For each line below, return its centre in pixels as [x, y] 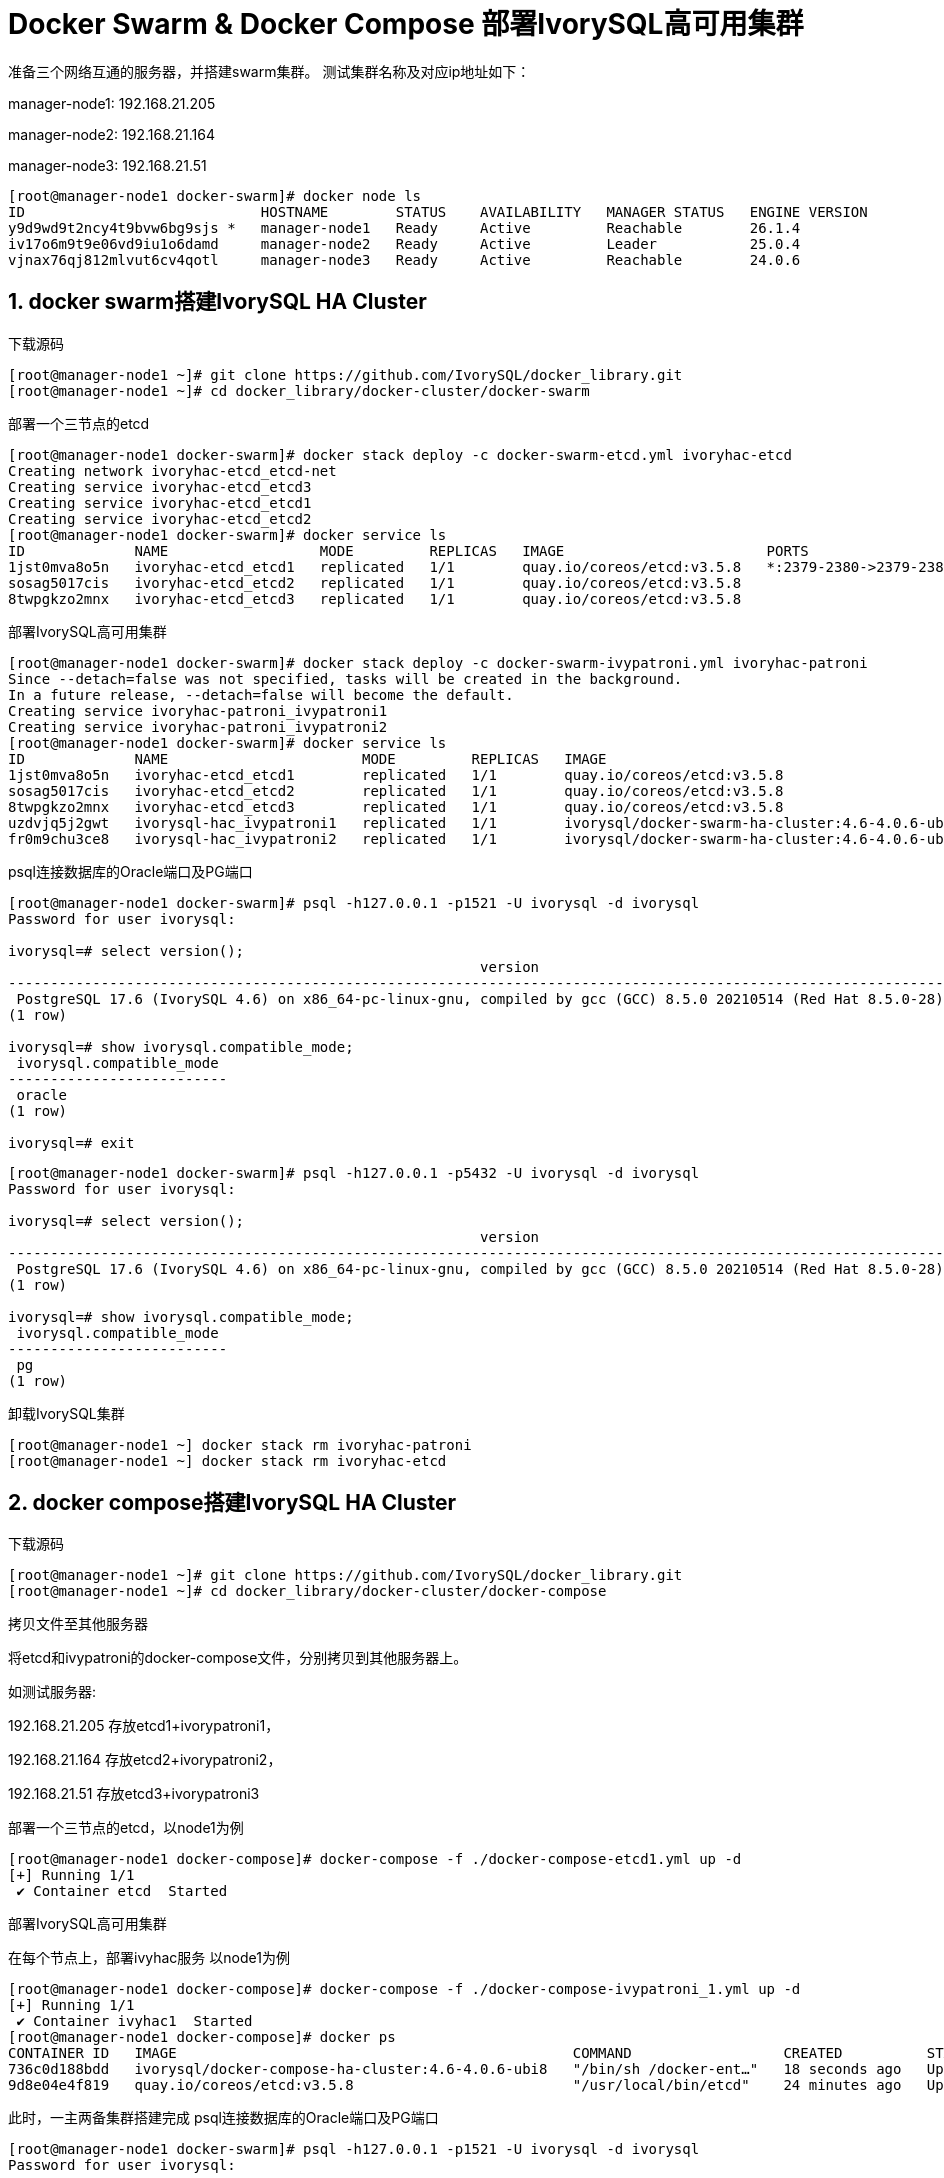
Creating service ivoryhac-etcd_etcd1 [160, 502]
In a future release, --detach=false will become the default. [261, 694]
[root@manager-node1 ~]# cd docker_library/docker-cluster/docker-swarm [299, 390]
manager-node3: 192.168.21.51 [107, 165]
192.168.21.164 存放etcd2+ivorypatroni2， [145, 1760]
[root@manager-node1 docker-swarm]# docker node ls [215, 195]
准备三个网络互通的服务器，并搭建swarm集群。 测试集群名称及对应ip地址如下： [269, 71]
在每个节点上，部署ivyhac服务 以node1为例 [149, 1958]
